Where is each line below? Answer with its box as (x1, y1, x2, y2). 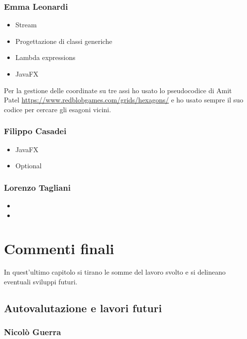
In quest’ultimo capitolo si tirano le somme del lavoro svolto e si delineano (4, 267, 226, 277)
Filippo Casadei (4, 125, 67, 137)
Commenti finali (4, 239, 114, 259)
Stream (15, 20, 37, 30)
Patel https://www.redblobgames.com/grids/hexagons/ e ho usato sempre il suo (4, 95, 244, 105)
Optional (15, 160, 42, 171)
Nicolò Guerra (4, 326, 61, 338)
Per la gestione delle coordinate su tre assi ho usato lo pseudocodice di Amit (4, 85, 232, 95)
